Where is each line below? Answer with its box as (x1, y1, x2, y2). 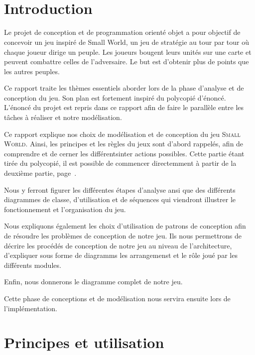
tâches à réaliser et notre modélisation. (4, 112, 122, 122)
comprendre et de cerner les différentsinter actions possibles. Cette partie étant (4, 148, 245, 158)
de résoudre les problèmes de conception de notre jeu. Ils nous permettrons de (4, 231, 242, 240)
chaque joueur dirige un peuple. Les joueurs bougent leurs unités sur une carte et (4, 46, 252, 57)
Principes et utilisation (4, 332, 164, 353)
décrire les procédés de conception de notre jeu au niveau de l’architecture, (4, 240, 232, 250)
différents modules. (4, 259, 61, 270)
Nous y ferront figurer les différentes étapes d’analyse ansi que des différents (4, 184, 236, 195)
